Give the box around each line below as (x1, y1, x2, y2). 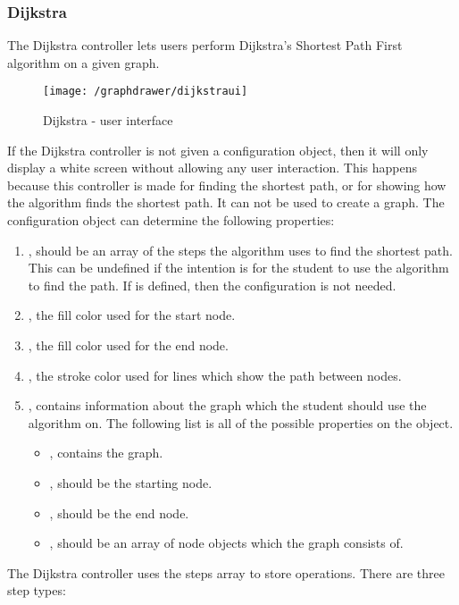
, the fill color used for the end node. (28, 336, 229, 354)
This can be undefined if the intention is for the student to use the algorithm (28, 258, 449, 277)
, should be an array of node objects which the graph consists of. (49, 534, 404, 552)
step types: (7, 581, 66, 600)
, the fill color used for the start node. (28, 306, 236, 324)
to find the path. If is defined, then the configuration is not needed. (28, 275, 396, 294)
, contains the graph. (49, 443, 163, 462)
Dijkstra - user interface (43, 111, 173, 130)
